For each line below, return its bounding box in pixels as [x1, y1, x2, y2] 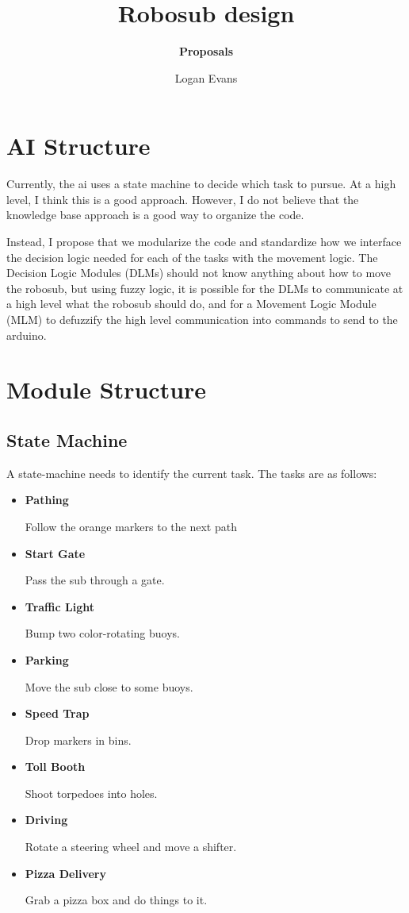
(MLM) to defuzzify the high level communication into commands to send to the [6, 311, 398, 327]
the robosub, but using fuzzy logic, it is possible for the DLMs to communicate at [6, 279, 403, 296]
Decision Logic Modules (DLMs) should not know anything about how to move [6, 264, 391, 281]
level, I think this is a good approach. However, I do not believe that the [6, 191, 359, 207]
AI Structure [6, 129, 151, 162]
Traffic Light [25, 598, 95, 614]
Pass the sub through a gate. [25, 572, 165, 588]
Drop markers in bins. [25, 731, 132, 748]
